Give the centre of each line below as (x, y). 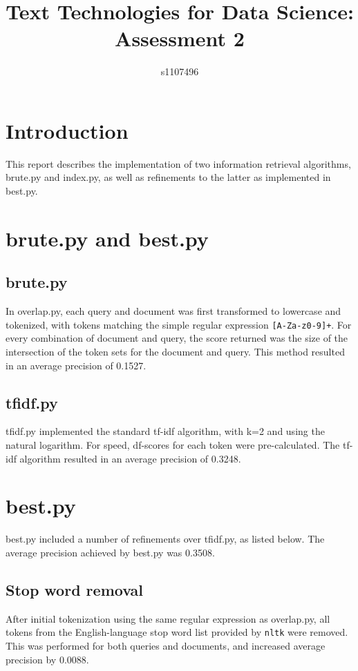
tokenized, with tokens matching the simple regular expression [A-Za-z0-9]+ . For (179, 324)
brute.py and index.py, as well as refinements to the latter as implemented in (168, 177)
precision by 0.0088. (47, 659)
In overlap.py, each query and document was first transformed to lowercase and (173, 311)
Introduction (67, 130)
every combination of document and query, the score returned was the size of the (177, 338)
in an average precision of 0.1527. (76, 365)
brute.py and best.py (107, 238)
